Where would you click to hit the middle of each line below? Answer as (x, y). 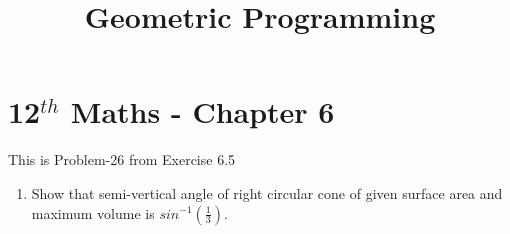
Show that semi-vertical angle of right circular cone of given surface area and (267, 192)
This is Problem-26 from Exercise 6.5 (122, 159)
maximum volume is (93, 212)
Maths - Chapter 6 (202, 111)
